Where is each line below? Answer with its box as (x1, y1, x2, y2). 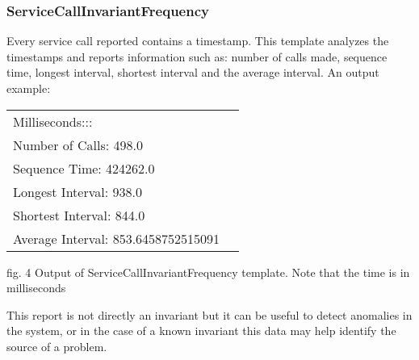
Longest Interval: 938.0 (13, 182, 142, 201)
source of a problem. (6, 337, 107, 354)
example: (6, 80, 51, 96)
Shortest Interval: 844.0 (13, 205, 145, 224)
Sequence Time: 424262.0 (13, 158, 155, 178)
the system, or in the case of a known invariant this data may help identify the (6, 322, 396, 339)
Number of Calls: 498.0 (13, 135, 144, 154)
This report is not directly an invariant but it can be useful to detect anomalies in (6, 306, 413, 323)
